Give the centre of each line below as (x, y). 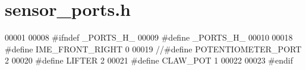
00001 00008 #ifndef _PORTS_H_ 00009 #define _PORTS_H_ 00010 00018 (149, 37)
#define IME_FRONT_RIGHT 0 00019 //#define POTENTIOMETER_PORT (153, 49)
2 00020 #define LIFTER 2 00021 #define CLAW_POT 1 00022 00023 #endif (149, 60)
